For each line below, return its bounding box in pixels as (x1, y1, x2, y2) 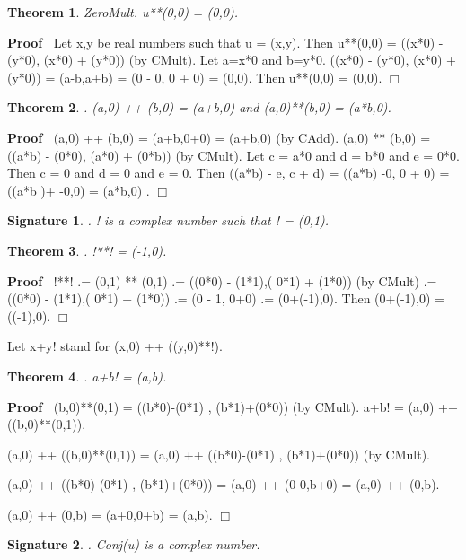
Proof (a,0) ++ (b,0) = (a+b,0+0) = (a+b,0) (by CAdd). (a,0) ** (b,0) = (7, 127, 431, 146)
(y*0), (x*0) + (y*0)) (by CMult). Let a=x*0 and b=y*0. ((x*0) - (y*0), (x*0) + (7, 50, 456, 69)
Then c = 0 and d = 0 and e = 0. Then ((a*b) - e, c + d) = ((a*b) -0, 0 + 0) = (7, 163, 450, 182)
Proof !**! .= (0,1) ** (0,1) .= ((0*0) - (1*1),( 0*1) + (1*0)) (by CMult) (7, 271, 419, 290)
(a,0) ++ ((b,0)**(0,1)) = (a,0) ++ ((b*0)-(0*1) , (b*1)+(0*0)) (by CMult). (7, 444, 431, 463)
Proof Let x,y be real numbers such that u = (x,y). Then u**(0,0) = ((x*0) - (7, 32, 444, 51)
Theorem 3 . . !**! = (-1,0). (7, 241, 167, 259)
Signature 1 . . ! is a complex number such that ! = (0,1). (7, 211, 330, 230)
